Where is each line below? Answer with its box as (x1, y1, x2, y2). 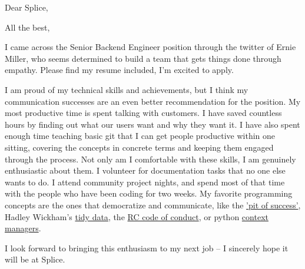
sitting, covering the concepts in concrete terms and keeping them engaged (5, 141, 274, 153)
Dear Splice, (5, 1, 48, 13)
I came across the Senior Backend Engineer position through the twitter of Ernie (5, 41, 296, 53)
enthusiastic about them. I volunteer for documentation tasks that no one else (5, 164, 286, 177)
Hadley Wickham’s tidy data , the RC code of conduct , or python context (5, 210, 268, 222)
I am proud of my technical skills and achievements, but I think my (5, 83, 248, 95)
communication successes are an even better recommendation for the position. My (5, 95, 301, 107)
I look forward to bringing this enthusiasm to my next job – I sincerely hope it (5, 241, 289, 254)
